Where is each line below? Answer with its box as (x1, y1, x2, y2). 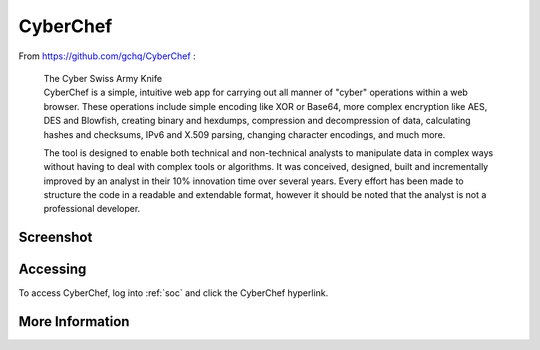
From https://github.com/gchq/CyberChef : (18, 50, 196, 62)
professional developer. (43, 203, 141, 215)
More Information (18, 313, 130, 330)
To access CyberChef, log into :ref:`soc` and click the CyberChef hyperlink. (18, 287, 329, 299)
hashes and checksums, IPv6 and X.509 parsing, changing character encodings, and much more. (43, 128, 446, 140)
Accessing (18, 261, 87, 278)
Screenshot (18, 229, 93, 246)
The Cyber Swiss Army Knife (43, 72, 163, 84)
